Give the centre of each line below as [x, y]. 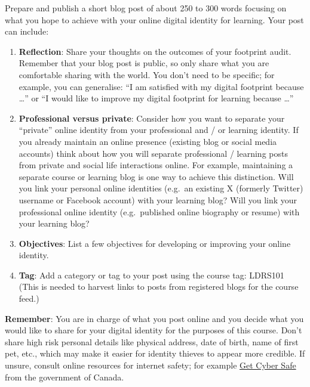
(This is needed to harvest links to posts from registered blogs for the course [159, 287]
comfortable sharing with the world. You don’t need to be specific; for [147, 74]
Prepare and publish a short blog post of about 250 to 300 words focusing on [146, 8]
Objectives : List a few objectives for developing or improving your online [155, 243]
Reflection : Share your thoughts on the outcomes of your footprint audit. [155, 51]
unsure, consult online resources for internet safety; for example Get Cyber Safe [151, 365]
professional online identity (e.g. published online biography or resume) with [159, 211]
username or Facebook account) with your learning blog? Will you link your [158, 199]
